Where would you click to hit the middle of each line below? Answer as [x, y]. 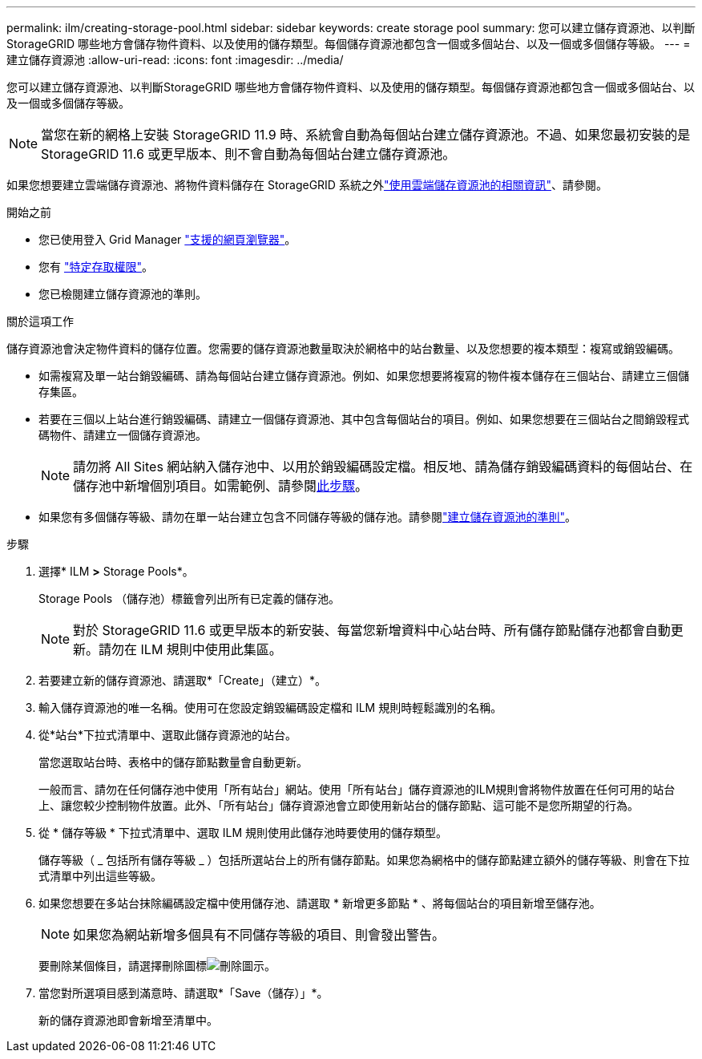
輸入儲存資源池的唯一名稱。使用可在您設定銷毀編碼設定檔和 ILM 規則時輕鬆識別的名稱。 [270, 707]
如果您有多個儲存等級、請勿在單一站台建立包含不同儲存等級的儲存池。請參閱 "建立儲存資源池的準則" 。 [308, 517]
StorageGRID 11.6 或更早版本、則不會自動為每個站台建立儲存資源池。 [248, 154]
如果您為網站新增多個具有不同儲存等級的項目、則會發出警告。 [259, 935]
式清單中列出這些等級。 [100, 876]
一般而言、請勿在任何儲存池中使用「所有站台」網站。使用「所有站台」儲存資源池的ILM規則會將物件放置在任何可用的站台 [357, 789]
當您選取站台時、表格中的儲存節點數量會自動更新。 [173, 762]
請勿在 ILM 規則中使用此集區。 [190, 649]
